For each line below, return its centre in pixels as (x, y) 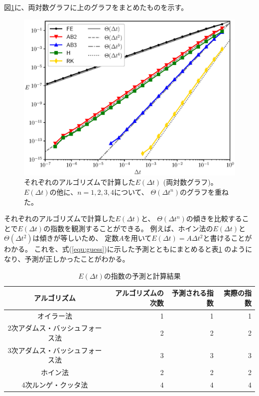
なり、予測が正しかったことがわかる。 (67, 258)
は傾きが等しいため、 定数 (76, 238)
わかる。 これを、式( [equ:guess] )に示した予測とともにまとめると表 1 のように (128, 249)
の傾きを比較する (214, 218)
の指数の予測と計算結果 (142, 275)
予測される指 (193, 293)
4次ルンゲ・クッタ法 (55, 385)
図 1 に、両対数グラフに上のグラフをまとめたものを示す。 (96, 7)
